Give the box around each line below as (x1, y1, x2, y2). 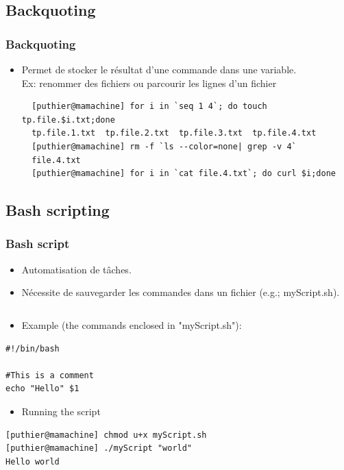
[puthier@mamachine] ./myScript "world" (5, 443, 193, 454)
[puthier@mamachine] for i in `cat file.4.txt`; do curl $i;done (32, 169, 336, 179)
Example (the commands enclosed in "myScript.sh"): (21, 317, 242, 332)
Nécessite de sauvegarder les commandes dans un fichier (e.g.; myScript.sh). (21, 285, 340, 299)
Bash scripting (5, 199, 110, 221)
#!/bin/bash (5, 343, 60, 354)
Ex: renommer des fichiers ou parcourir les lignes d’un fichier (21, 75, 277, 90)
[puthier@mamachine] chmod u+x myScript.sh (5, 430, 207, 440)
